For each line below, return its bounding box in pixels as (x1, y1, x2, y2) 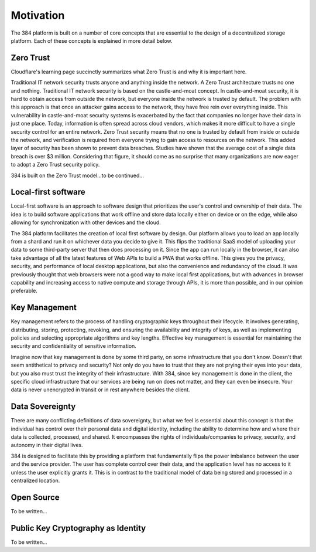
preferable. (11, 287, 37, 294)
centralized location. (11, 477, 60, 484)
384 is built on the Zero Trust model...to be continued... (11, 172, 145, 179)
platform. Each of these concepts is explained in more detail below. (11, 37, 173, 44)
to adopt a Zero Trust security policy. (11, 161, 100, 168)
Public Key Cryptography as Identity (11, 523, 146, 533)
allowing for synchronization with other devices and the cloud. (11, 219, 161, 226)
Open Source (11, 492, 60, 502)
